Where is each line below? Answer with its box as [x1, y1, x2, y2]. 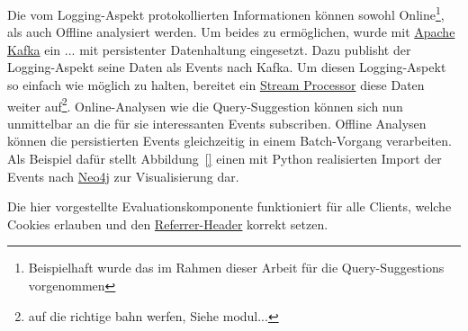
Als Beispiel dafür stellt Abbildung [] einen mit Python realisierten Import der [7, 149, 442, 168]
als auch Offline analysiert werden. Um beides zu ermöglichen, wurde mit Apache [7, 22, 455, 41]
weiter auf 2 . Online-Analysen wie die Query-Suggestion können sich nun [7, 94, 403, 115]
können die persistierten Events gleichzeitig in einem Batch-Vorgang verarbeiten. [7, 131, 452, 150]
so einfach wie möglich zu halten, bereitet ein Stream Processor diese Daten [7, 76, 425, 94]
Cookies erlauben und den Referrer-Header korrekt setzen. [7, 214, 328, 233]
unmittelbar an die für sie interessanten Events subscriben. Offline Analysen [7, 113, 427, 132]
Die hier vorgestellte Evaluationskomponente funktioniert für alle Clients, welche [7, 197, 452, 216]
